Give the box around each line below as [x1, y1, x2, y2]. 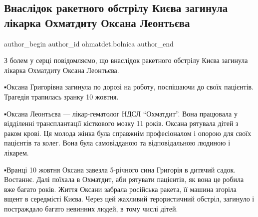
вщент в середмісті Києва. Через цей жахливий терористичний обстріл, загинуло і [4, 193, 255, 204]
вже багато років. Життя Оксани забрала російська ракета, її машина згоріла [4, 183, 237, 194]
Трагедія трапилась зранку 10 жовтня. [4, 91, 119, 101]
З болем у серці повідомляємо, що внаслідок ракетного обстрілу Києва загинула [4, 55, 248, 65]
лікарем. [4, 147, 29, 157]
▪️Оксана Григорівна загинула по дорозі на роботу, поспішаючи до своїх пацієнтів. [4, 81, 254, 92]
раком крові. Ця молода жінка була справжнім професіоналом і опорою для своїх [4, 127, 252, 138]
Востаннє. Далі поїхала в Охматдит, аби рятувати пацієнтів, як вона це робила [4, 174, 244, 184]
